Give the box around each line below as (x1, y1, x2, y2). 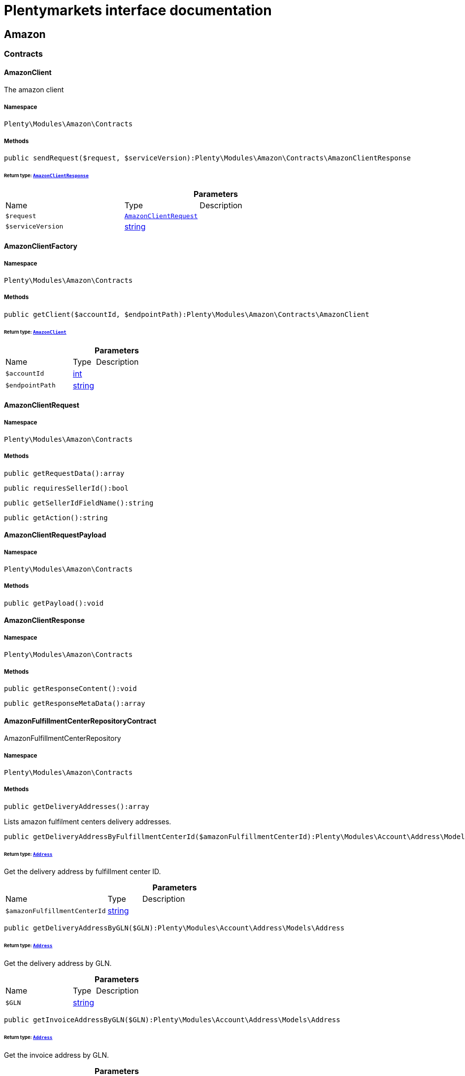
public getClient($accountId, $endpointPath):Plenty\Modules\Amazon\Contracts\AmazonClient (4, 310, 369, 318)
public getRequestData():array (4, 469, 125, 477)
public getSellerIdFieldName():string (4, 499, 154, 507)
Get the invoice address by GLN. (4, 1050, 109, 1059)
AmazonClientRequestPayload (4, 531, 106, 539)
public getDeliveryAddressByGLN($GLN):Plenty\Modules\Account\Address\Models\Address (4, 924, 345, 932)
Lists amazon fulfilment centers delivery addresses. (4, 817, 171, 826)
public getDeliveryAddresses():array (4, 802, 150, 810)
